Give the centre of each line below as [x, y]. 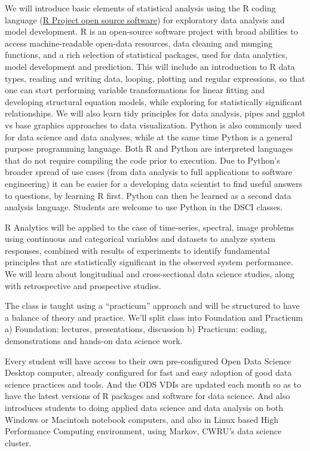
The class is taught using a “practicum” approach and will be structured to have [152, 306]
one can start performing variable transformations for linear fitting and [135, 90]
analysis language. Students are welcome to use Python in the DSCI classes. [144, 207]
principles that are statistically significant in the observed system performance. [149, 262]
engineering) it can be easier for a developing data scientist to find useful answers [154, 183]
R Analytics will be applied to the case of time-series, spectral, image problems [150, 227]
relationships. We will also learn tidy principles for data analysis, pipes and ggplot [155, 113]
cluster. [18, 442]
